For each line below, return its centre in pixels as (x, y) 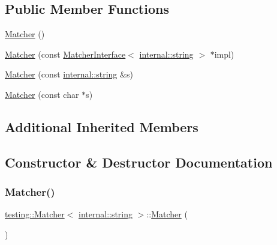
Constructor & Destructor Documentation (139, 162)
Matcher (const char (42, 94)
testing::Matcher (35, 214)
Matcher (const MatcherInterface (65, 54)
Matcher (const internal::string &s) (69, 74)
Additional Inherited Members (102, 126)
